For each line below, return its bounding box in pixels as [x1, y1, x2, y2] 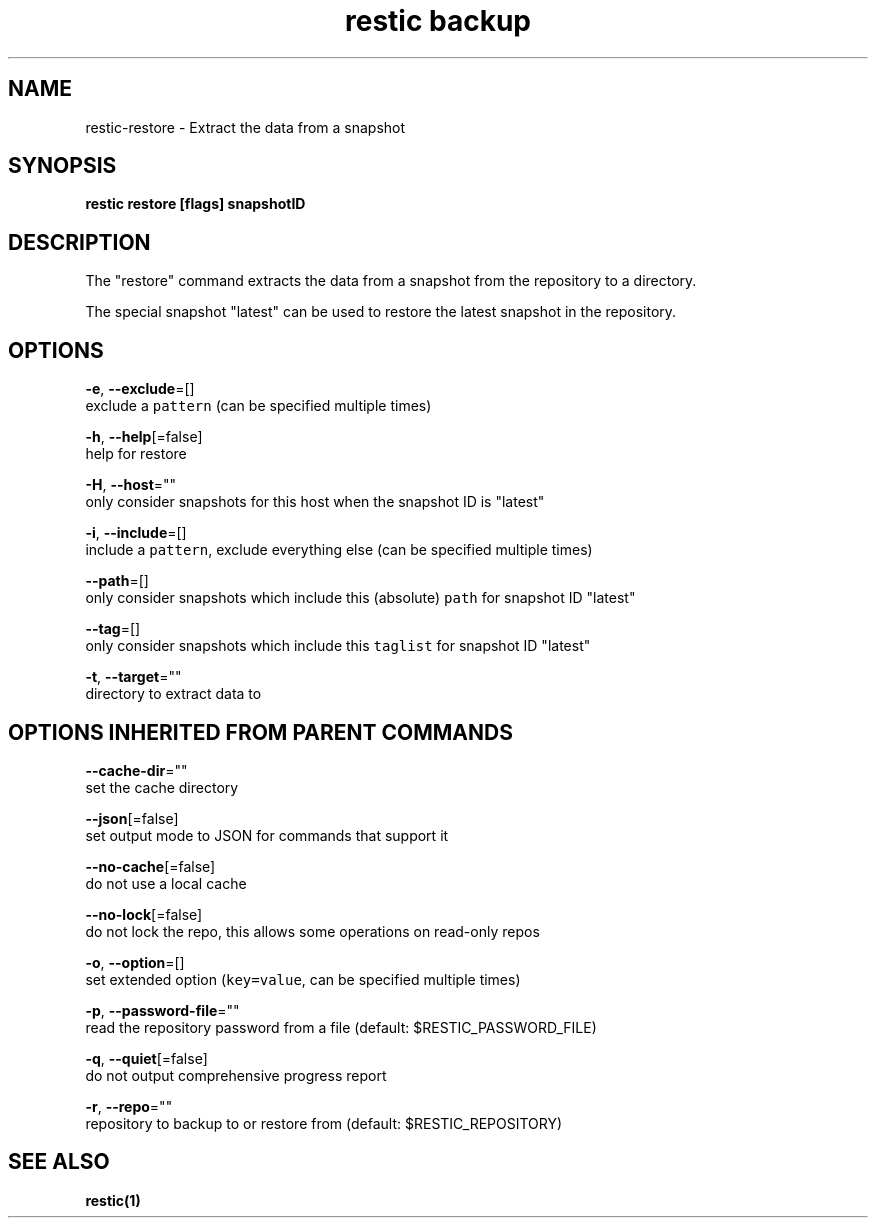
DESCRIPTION [8, 229, 151, 255]
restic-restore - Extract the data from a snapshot [85, 118, 406, 136]
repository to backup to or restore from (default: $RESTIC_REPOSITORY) [85, 1114, 563, 1132]
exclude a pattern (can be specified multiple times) [85, 397, 432, 415]
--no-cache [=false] [85, 857, 216, 875]
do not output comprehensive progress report [85, 1066, 387, 1084]
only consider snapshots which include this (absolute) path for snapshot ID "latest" [85, 589, 636, 607]
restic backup [344, 4, 531, 38]
